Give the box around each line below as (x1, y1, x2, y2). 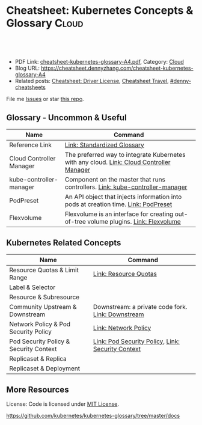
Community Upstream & (9, 302, 77, 311)
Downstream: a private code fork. (93, 302, 188, 311)
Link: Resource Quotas (93, 269, 158, 278)
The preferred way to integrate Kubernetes (64, 150, 186, 159)
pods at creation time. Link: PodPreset (64, 200, 173, 208)
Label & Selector (9, 283, 56, 292)
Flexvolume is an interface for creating (64, 210, 174, 218)
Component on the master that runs (64, 175, 165, 183)
